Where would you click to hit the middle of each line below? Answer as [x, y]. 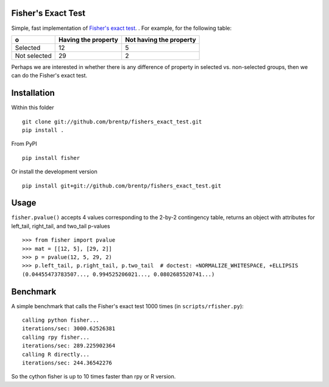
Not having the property [161, 40]
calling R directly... [56, 354]
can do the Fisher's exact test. [49, 76]
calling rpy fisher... [56, 337]
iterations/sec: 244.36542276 [67, 363]
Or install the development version [54, 172]
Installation [33, 93]
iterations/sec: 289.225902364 [69, 346]
